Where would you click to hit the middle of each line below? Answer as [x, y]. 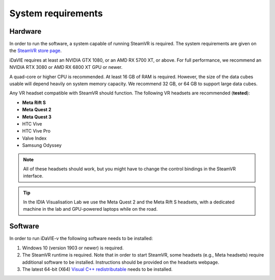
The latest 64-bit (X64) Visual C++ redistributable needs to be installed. [97, 269]
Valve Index [34, 138]
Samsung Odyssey [42, 145]
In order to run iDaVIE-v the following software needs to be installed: [81, 238]
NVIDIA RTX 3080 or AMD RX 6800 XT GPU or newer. [66, 67]
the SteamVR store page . [36, 50]
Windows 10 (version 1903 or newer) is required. [73, 248]
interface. [33, 176]
